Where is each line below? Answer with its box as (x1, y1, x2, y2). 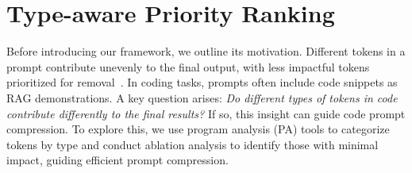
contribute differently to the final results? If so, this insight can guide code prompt (6, 105, 406, 121)
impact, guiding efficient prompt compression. (6, 152, 229, 168)
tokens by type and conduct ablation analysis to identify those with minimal (6, 136, 379, 152)
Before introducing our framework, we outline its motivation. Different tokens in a (6, 43, 406, 60)
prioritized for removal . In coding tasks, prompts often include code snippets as (6, 74, 398, 90)
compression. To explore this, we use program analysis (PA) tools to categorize (6, 121, 390, 137)
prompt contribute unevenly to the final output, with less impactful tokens (6, 58, 370, 75)
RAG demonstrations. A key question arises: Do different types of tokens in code (6, 89, 398, 106)
